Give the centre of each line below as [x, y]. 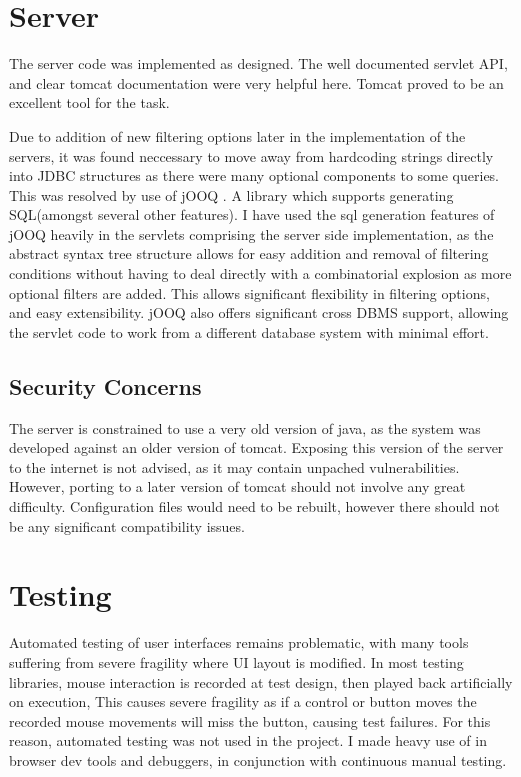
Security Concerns [105, 385]
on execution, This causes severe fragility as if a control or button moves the [243, 701]
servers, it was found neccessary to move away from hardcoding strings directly [251, 155]
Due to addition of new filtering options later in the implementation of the [237, 135]
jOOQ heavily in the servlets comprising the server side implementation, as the [251, 233]
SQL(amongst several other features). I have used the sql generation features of [252, 214]
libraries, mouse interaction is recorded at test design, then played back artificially [261, 681]
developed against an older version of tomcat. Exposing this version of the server [256, 447]
